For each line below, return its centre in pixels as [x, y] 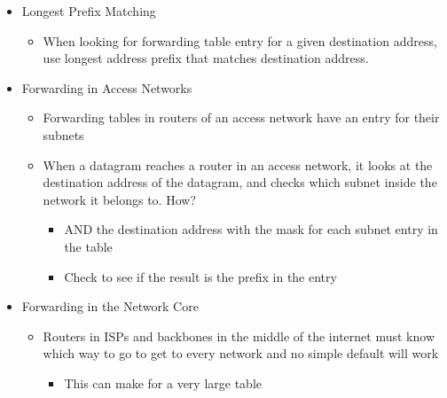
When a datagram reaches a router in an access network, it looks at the [238, 164]
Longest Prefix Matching [89, 11]
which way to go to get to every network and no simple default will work [241, 353]
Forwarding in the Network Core [110, 306]
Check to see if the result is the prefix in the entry [200, 276]
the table [88, 246]
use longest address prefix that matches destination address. [206, 58]
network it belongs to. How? [119, 199]
